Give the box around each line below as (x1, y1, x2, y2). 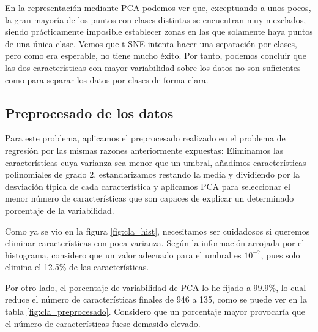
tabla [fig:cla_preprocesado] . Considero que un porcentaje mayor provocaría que (5, 305, 305, 318)
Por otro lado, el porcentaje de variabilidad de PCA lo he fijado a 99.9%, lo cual (5, 281, 306, 293)
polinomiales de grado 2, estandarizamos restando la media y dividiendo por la (5, 168, 300, 181)
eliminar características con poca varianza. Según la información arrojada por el (5, 236, 305, 249)
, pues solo (261, 248, 300, 261)
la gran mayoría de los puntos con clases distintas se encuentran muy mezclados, (5, 13, 306, 26)
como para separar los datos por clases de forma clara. (5, 73, 209, 86)
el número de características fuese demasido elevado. (5, 317, 201, 330)
